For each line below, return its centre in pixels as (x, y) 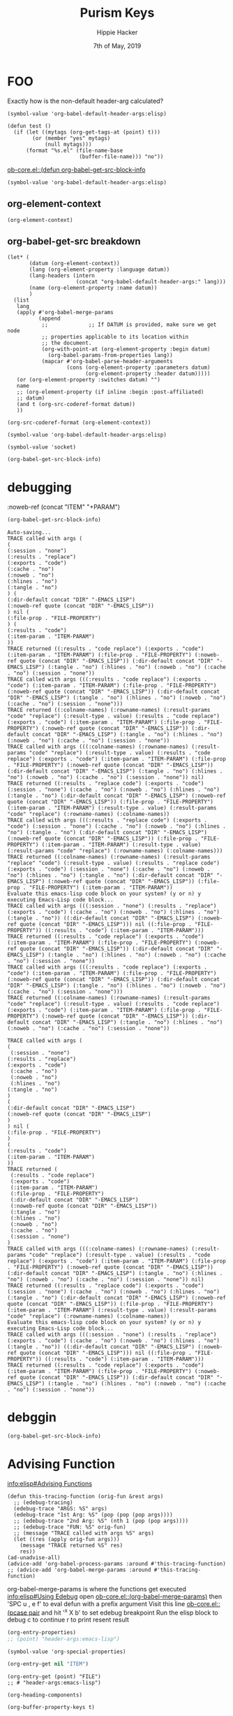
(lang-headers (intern (62, 276)
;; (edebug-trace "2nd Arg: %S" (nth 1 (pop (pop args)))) (101, 1521)
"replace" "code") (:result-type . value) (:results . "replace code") (113, 863)
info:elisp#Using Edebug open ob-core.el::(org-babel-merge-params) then (115, 1596)
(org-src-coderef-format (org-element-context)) (79, 423)
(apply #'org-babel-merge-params (65, 313)
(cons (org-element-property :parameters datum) (138, 368)
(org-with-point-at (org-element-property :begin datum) (126, 349)
